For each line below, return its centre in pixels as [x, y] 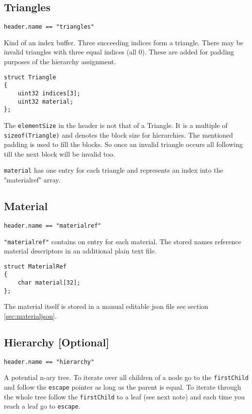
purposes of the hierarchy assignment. [60, 62]
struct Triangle [30, 77]
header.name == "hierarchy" [49, 362]
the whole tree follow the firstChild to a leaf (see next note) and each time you [124, 396]
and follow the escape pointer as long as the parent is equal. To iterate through [123, 387]
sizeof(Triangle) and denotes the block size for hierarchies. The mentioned [118, 135]
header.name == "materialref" [53, 225]
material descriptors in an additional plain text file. [80, 251]
